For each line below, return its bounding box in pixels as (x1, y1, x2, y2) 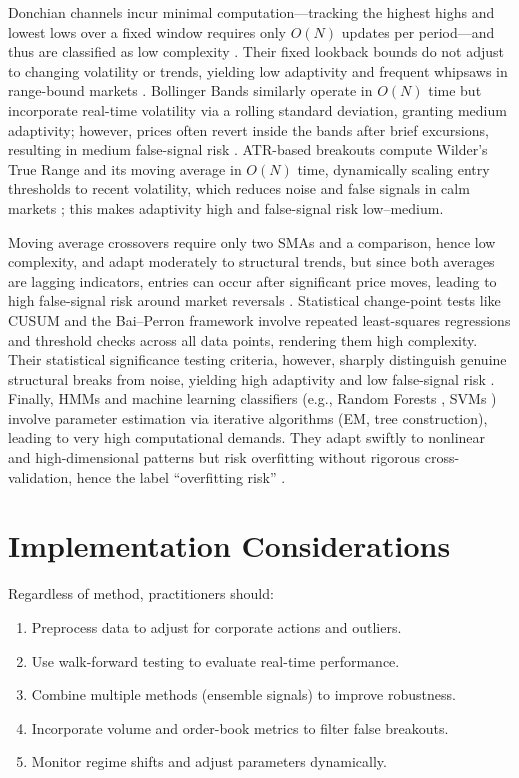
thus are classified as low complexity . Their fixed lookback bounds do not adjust (8, 41, 505, 62)
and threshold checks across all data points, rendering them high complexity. (8, 329, 478, 350)
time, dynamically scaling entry (297, 158, 490, 179)
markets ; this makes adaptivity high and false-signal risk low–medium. (8, 197, 444, 218)
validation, (8, 466, 73, 487)
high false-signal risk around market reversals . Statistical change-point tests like (8, 290, 501, 311)
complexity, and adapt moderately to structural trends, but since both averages (8, 251, 495, 272)
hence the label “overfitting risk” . (76, 466, 286, 487)
